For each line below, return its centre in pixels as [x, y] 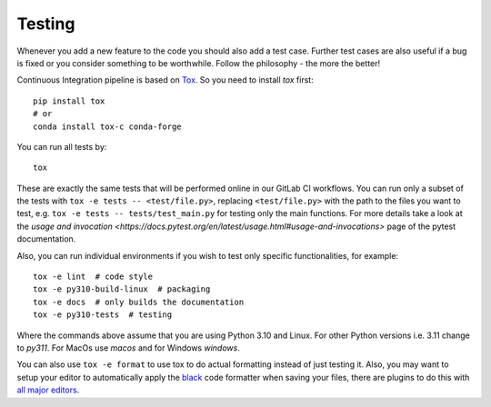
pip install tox [69, 101]
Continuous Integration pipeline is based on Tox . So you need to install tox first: [165, 80]
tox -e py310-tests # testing [103, 315]
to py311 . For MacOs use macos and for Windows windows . [128, 347]
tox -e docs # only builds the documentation [139, 302]
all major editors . [48, 390]
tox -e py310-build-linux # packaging [122, 289]
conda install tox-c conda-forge [107, 126]
